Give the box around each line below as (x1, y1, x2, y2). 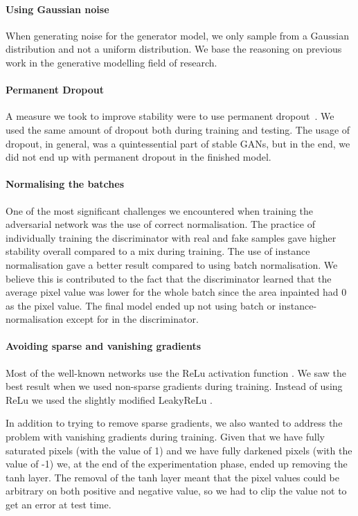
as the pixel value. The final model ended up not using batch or (6, 298, 276, 312)
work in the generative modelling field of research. (6, 55, 217, 69)
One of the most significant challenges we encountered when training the (6, 203, 314, 217)
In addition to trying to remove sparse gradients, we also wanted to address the (6, 416, 343, 430)
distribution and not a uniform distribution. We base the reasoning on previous (6, 42, 342, 56)
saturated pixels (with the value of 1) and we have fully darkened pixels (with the (6, 443, 352, 457)
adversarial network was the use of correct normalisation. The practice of (6, 217, 315, 231)
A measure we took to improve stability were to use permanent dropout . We (6, 109, 334, 123)
